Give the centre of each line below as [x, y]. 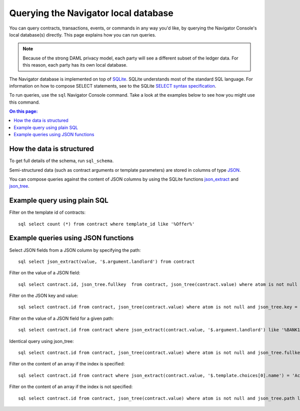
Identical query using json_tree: [42, 341]
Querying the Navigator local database [91, 13]
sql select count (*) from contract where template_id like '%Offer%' [106, 224]
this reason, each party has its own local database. [75, 65]
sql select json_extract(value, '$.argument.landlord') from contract [106, 261]
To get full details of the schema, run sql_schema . [61, 161]
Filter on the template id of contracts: [47, 212]
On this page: [23, 111]
